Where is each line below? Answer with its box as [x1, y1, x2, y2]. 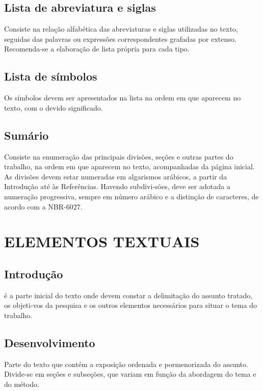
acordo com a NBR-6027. [4, 201, 83, 212]
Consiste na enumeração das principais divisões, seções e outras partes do [4, 151, 233, 162]
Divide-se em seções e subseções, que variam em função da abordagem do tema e [4, 369, 256, 379]
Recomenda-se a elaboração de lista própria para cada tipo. [4, 43, 190, 54]
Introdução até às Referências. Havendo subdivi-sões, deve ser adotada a [4, 181, 230, 192]
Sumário [4, 127, 49, 143]
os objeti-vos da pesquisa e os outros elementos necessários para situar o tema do [4, 300, 257, 310]
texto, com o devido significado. [4, 102, 103, 113]
